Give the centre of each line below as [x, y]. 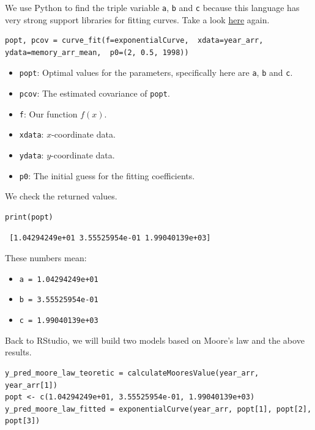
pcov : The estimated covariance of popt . [94, 93]
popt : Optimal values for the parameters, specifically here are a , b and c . [156, 72]
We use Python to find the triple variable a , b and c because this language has [152, 7]
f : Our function [48, 113]
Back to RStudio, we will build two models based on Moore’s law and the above [155, 340]
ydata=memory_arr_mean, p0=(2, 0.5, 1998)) [97, 52]
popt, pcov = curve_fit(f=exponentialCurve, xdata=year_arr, [134, 41]
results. [18, 352]
